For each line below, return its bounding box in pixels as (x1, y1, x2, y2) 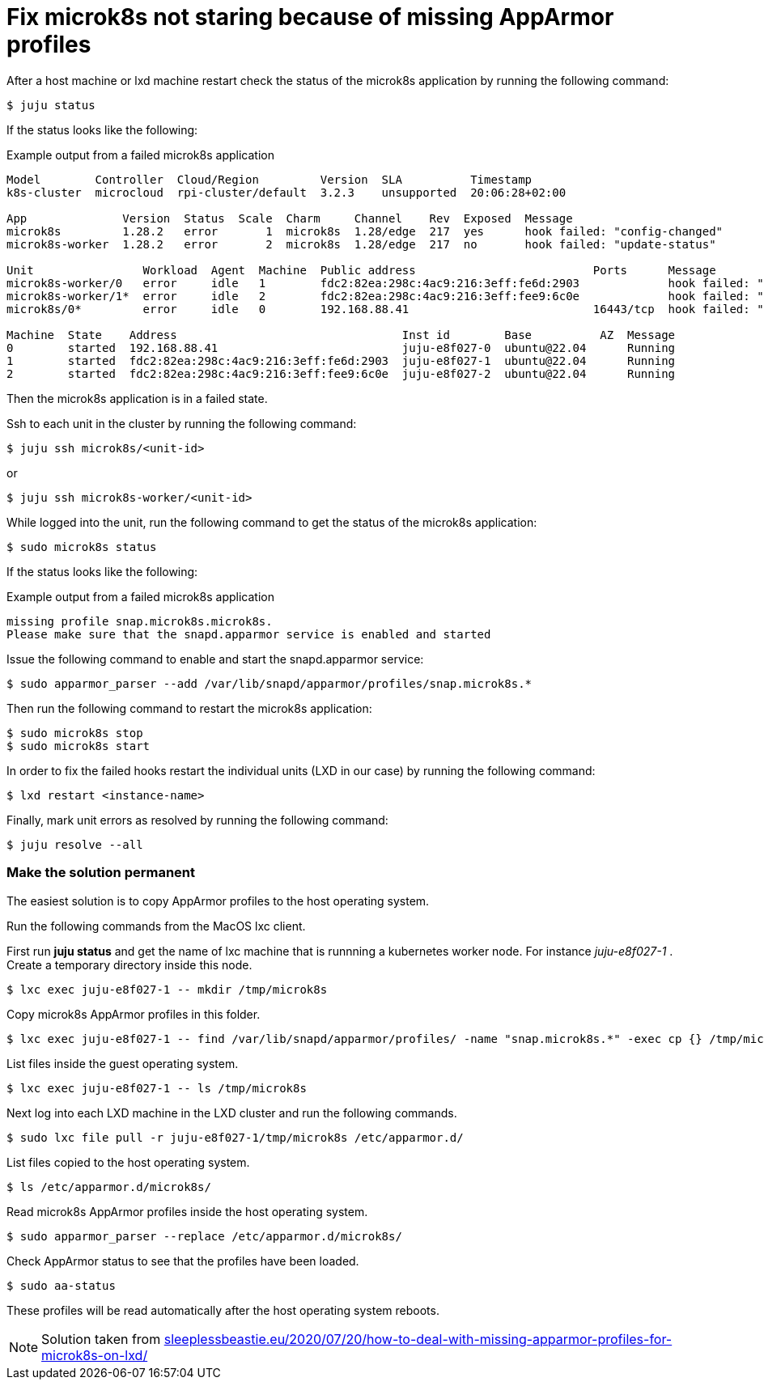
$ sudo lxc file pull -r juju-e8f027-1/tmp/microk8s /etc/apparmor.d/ (6, 1130, 464, 1144)
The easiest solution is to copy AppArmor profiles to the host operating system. (6, 893, 430, 908)
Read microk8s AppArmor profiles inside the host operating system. (6, 1204, 368, 1219)
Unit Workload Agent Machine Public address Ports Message (6, 263, 716, 277)
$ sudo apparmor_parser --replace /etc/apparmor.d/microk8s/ (6, 1229, 402, 1243)
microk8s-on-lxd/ (41, 1346, 148, 1363)
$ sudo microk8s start (6, 739, 151, 752)
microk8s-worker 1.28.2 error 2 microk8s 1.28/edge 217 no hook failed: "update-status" (6, 237, 716, 251)
